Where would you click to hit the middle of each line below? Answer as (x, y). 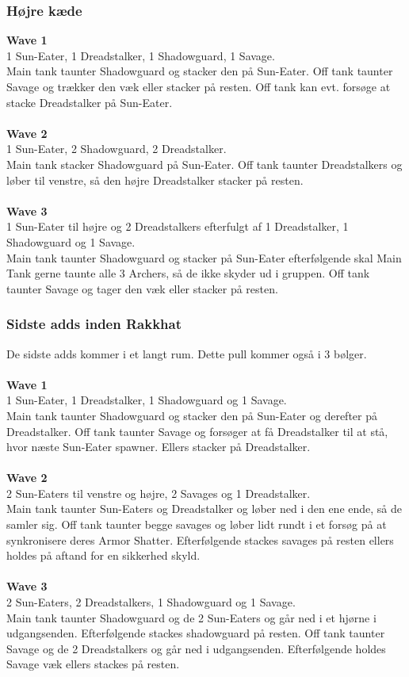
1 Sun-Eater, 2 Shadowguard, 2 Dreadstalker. (117, 149)
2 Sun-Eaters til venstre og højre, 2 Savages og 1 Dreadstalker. (159, 493)
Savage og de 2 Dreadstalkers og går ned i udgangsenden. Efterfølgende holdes (196, 648)
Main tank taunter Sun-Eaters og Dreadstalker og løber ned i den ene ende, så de (204, 509)
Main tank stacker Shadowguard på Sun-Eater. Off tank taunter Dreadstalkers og (204, 164)
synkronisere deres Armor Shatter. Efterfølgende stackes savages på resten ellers (200, 539)
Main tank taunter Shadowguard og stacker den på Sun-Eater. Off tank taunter (200, 71)
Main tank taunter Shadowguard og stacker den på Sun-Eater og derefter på (192, 415)
